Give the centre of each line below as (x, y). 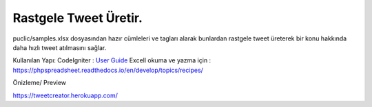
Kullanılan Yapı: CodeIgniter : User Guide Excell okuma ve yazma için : (112, 60)
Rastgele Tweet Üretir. (77, 18)
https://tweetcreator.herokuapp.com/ (65, 95)
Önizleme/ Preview (40, 83)
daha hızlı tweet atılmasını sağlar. (60, 47)
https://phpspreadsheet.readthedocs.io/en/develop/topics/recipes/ (108, 70)
